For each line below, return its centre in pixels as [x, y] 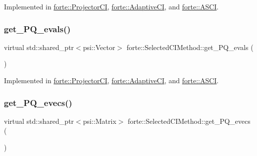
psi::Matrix [100, 121]
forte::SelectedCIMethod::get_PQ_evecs [189, 121]
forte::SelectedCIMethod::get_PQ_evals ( [190, 47]
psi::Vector [99, 47]
